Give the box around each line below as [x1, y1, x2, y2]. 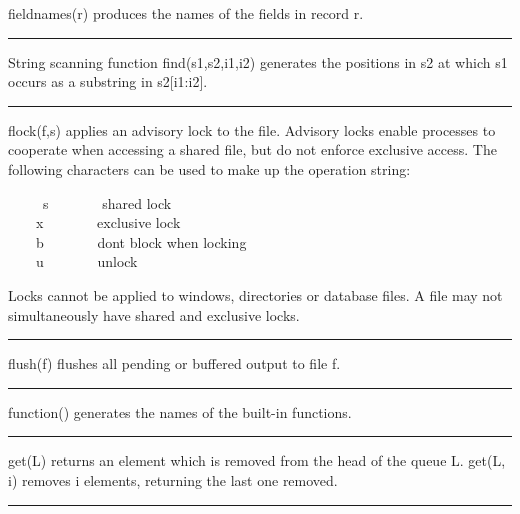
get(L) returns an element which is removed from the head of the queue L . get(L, [8, 450, 506, 471]
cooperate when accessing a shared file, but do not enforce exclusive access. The [8, 139, 497, 160]
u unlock [35, 251, 138, 272]
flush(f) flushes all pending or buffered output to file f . [8, 353, 341, 374]
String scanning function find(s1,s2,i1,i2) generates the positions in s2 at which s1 [8, 51, 508, 72]
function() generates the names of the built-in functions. [8, 401, 352, 422]
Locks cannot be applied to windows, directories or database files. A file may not [8, 284, 503, 305]
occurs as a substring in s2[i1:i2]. [8, 71, 208, 92]
